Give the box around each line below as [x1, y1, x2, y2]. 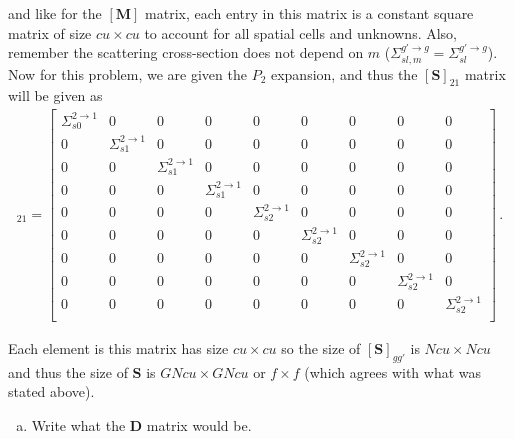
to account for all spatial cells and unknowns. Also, [144, 22, 458, 43]
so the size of [281, 337, 361, 358]
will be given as [8, 85, 103, 106]
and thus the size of [8, 361, 128, 382]
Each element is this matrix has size [8, 337, 229, 358]
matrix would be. [146, 414, 252, 435]
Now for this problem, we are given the [8, 63, 247, 84]
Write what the [31, 414, 126, 435]
